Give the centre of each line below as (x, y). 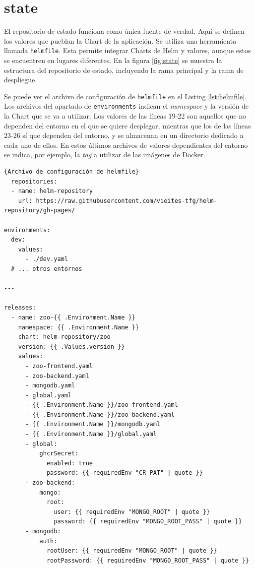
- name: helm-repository (52, 191)
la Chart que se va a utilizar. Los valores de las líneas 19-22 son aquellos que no (125, 116)
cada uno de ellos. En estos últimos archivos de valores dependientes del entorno (126, 145)
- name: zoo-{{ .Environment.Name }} (73, 317)
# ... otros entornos (47, 269)
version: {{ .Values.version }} (71, 347)
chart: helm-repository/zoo (64, 337)
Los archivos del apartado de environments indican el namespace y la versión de (127, 106)
